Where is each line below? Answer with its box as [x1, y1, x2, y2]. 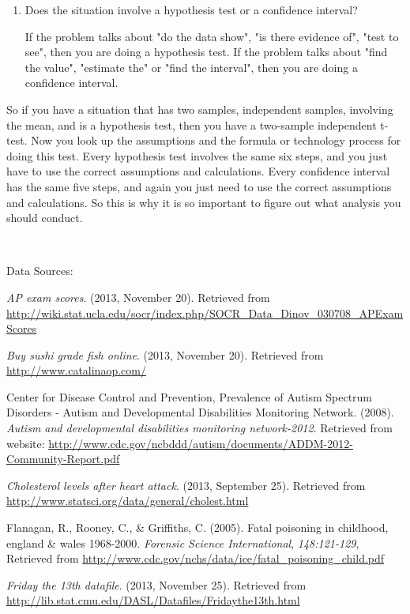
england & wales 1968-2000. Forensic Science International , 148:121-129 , [6, 534, 359, 551]
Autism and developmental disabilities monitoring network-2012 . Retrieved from [6, 420, 393, 436]
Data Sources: [6, 262, 73, 279]
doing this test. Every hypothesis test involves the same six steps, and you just [6, 147, 388, 164]
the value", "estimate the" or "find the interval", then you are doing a [24, 58, 358, 75]
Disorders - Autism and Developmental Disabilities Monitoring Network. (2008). [6, 404, 394, 420]
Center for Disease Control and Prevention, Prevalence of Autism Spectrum [6, 388, 373, 405]
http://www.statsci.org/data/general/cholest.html [6, 492, 249, 509]
